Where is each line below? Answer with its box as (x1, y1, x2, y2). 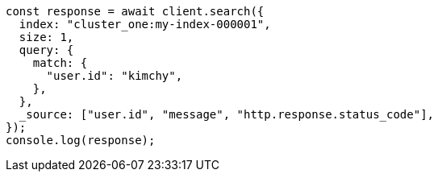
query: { (19, 43, 74, 56)
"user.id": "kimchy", (46, 69, 183, 82)
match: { (32, 56, 88, 69)
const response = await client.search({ (6, 5, 265, 18)
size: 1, (19, 31, 74, 43)
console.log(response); (6, 134, 156, 147)
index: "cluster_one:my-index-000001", (19, 18, 271, 31)
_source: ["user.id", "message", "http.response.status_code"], (19, 108, 435, 121)
